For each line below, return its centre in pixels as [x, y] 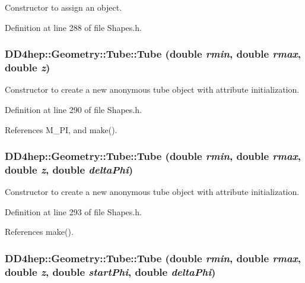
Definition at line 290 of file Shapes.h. [73, 109]
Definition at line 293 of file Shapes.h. [73, 211]
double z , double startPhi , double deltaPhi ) [110, 271]
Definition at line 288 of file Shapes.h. [73, 27]
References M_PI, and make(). [61, 129]
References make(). [39, 232]
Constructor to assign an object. [63, 7]
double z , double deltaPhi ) [69, 169]
